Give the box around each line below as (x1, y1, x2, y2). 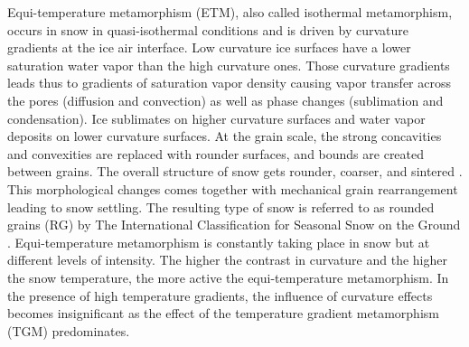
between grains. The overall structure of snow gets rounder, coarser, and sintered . (7, 162, 463, 181)
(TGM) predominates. (7, 321, 130, 340)
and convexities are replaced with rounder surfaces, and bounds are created (7, 144, 425, 163)
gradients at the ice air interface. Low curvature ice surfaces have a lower (7, 38, 411, 57)
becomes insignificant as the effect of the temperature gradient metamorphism (7, 304, 439, 323)
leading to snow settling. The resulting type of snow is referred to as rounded (7, 197, 435, 216)
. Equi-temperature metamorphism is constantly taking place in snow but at (7, 232, 430, 251)
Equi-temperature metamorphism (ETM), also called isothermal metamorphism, (7, 3, 453, 21)
